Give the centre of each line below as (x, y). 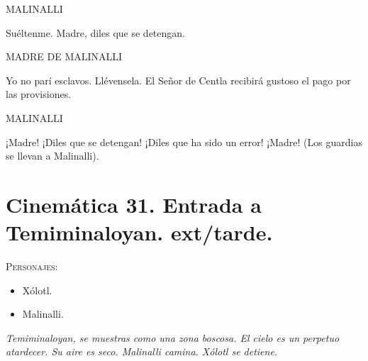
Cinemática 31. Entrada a (134, 204)
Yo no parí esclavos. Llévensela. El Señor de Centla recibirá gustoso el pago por (178, 80)
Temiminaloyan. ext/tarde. (139, 232)
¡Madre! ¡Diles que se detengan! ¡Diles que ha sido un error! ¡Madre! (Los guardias (184, 141)
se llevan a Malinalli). (52, 156)
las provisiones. (39, 94)
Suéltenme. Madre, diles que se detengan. (95, 32)
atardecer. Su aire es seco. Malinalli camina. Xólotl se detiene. (142, 351)
